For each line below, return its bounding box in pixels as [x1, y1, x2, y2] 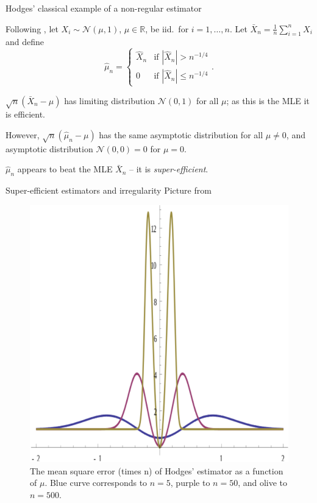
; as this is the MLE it [226, 94, 310, 107]
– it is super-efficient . [129, 163, 208, 175]
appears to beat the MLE [17, 163, 113, 175]
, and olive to [238, 476, 288, 489]
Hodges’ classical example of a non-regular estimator [5, 2, 202, 14]
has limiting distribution [64, 94, 155, 107]
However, [5, 128, 40, 141]
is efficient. [5, 108, 46, 121]
